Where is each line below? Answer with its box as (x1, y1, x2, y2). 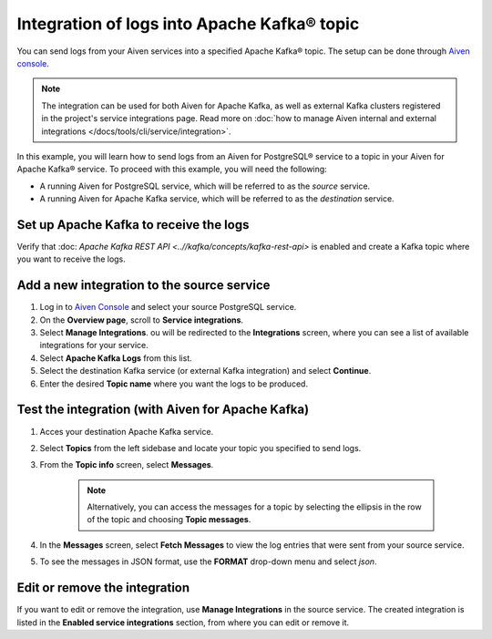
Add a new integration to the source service (16, 278, 271, 294)
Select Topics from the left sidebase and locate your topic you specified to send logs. (39, 442, 362, 453)
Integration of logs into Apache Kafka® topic (16, 14, 360, 34)
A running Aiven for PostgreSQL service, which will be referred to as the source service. (39, 180, 371, 191)
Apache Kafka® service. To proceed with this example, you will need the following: (16, 164, 327, 175)
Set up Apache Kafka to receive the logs (16, 217, 250, 232)
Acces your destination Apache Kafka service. (39, 426, 214, 437)
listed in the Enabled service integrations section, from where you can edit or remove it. (16, 616, 350, 628)
